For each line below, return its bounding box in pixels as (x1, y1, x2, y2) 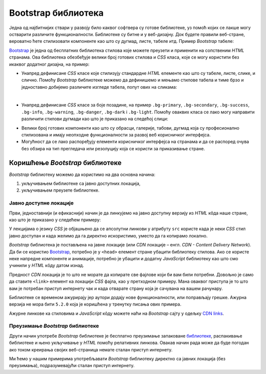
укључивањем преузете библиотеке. (21, 187, 100, 193)
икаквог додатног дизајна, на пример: (9, 61, 90, 67)
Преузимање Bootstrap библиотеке (9, 323, 100, 330)
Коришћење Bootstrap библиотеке (9, 158, 122, 167)
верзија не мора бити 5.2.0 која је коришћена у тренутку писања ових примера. (9, 301, 182, 307)
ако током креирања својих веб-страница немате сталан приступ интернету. (9, 346, 173, 352)
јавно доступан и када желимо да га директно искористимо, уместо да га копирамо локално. (9, 233, 208, 238)
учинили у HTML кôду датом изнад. (9, 263, 84, 269)
